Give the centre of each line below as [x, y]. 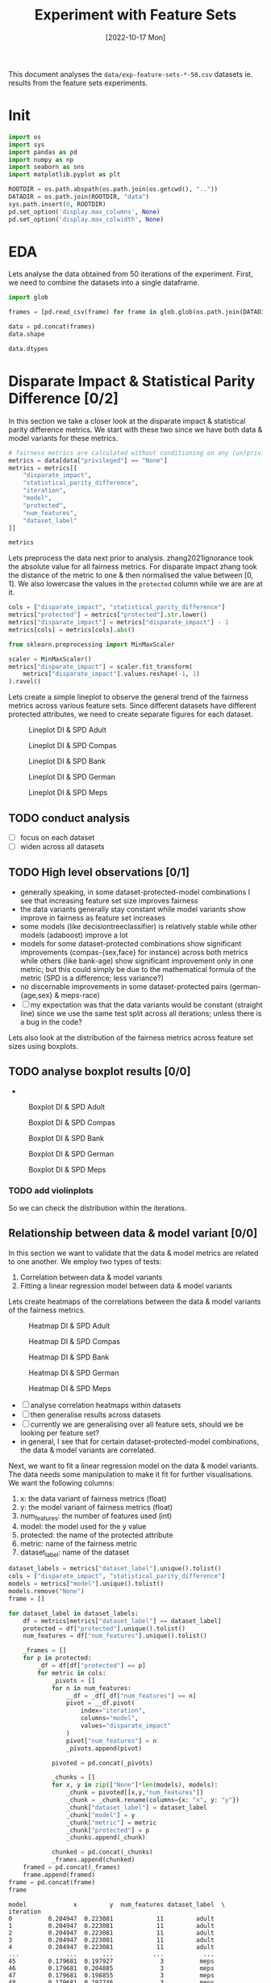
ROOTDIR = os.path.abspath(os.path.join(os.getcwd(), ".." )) [113, 189]
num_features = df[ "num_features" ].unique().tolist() [115, 1636]
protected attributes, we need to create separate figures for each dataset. [131, 714]
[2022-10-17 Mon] [135, 37]
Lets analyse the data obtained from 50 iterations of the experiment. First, [131, 274]
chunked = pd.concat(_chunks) [102, 1852]
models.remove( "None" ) [46, 1592]
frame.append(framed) [59, 1875]
